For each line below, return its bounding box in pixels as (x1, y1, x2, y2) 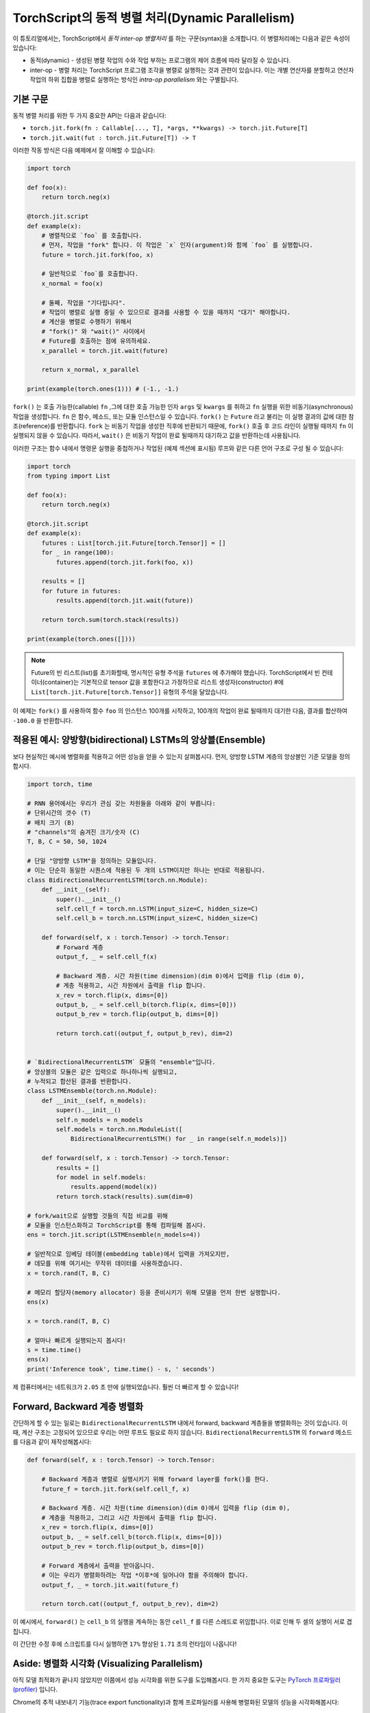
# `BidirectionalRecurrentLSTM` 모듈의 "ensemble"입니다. (27, 1059, 216, 1066)
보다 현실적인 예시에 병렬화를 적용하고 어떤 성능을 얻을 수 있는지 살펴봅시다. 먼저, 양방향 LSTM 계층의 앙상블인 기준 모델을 (12, 752, 338, 761)
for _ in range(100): (41, 549, 114, 556)
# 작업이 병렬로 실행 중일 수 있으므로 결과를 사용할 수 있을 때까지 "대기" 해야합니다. (41, 308, 291, 317)
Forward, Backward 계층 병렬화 (12, 1401, 144, 1412)
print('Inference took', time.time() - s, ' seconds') (27, 1365, 215, 1373)
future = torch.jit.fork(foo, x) (41, 251, 154, 258)
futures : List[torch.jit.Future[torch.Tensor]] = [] (41, 539, 226, 547)
